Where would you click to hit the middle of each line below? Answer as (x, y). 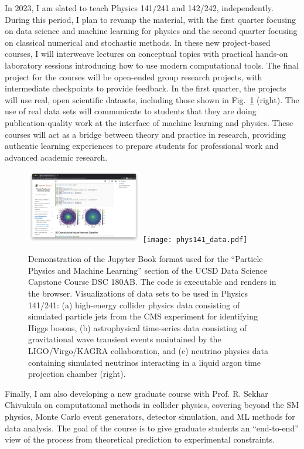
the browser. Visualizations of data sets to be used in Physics (138, 293)
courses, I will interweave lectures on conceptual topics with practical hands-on (146, 54)
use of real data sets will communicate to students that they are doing (131, 111)
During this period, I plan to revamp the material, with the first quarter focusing (150, 19)
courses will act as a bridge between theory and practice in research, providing (146, 134)
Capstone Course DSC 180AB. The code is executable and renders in (152, 282)
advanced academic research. (56, 157)
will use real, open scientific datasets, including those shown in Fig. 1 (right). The (152, 99)
